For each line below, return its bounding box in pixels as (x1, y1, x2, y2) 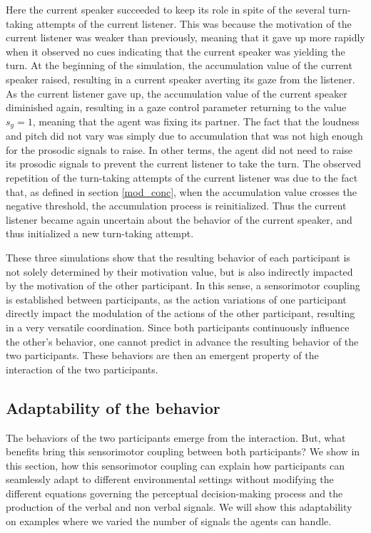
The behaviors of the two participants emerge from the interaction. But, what (6, 430, 346, 445)
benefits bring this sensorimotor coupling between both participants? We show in (6, 444, 360, 459)
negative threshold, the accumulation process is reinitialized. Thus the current (6, 198, 347, 213)
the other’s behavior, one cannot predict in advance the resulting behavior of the (6, 333, 359, 348)
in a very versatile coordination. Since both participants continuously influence (6, 319, 350, 334)
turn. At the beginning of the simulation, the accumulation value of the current (6, 58, 352, 73)
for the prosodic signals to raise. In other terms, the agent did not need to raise (6, 142, 353, 157)
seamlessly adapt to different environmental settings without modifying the (6, 472, 334, 487)
